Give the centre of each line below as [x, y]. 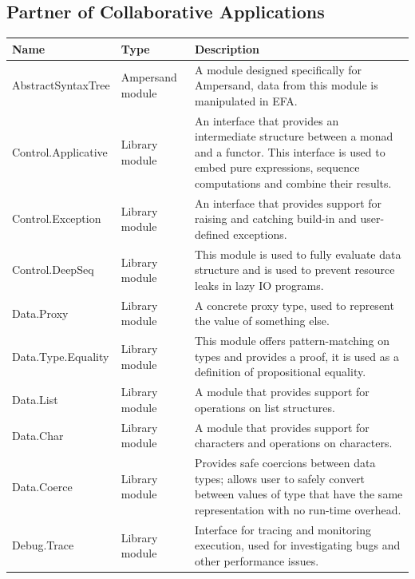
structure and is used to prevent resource [294, 270]
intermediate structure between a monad [294, 136]
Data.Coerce [42, 486]
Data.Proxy [40, 313]
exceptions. [260, 234]
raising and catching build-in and [275, 218]
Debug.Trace [43, 545]
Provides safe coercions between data [285, 463]
